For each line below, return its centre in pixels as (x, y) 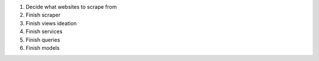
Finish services (44, 32)
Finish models (43, 48)
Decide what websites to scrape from (71, 7)
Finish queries (43, 40)
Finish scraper (43, 15)
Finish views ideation (51, 23)
